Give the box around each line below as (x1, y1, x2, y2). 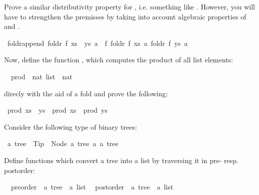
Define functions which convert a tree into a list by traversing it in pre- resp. (4, 155, 238, 165)
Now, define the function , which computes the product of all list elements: (4, 54, 233, 65)
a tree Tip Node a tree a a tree (7, 138, 118, 149)
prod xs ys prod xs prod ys (7, 105, 107, 115)
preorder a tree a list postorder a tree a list (10, 182, 173, 192)
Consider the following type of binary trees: (4, 121, 137, 132)
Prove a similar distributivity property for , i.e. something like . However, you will (4, 1, 255, 11)
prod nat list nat (10, 71, 72, 81)
